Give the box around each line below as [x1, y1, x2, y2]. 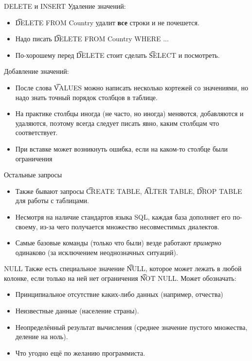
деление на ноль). [15, 331, 68, 342]
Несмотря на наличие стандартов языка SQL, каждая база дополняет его [15, 211, 231, 222]
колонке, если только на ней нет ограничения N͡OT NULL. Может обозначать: [4, 273, 236, 283]
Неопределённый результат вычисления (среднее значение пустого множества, [15, 322, 248, 332]
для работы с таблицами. [15, 195, 89, 206]
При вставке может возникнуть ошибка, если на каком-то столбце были [15, 143, 228, 154]
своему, [15, 221, 38, 231]
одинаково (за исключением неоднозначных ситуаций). [15, 247, 178, 257]
